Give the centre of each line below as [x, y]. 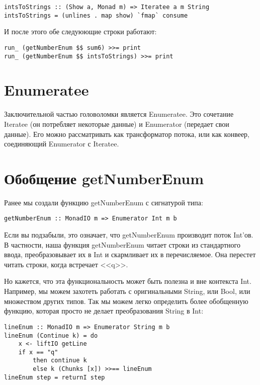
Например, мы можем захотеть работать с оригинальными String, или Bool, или [127, 291]
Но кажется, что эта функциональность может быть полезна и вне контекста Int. [128, 281]
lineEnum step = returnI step [55, 377]
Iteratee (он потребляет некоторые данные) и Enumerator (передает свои [117, 124]
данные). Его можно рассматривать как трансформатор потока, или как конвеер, [127, 134]
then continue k [60, 361]
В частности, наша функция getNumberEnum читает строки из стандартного [122, 244]
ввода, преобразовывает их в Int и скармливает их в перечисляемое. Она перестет [130, 254]
